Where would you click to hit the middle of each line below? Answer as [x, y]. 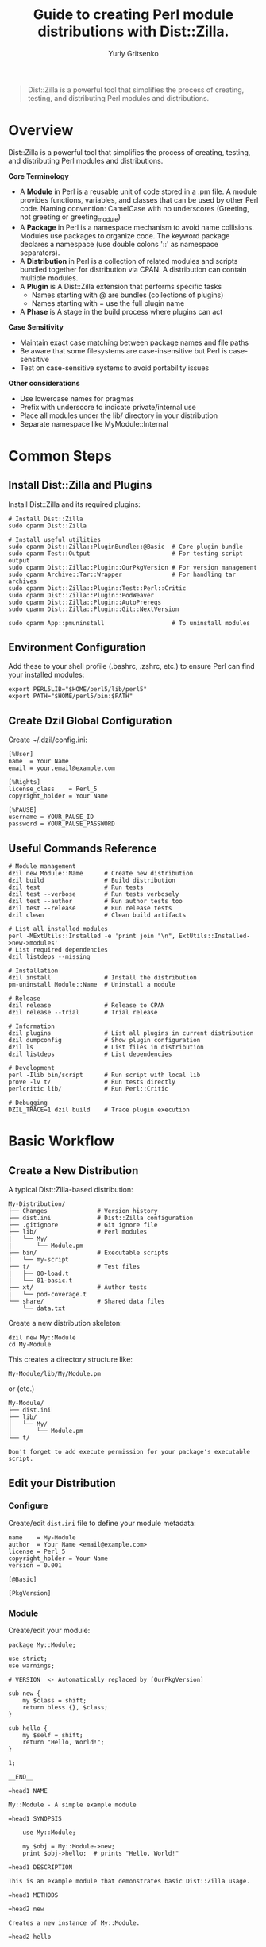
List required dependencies [62, 950]
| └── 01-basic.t [40, 1281]
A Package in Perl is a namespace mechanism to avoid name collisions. [137, 227]
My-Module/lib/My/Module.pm [55, 1374]
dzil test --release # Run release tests [90, 908]
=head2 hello [30, 1937]
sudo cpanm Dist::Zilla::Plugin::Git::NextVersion [94, 609]
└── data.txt [44, 1308]
